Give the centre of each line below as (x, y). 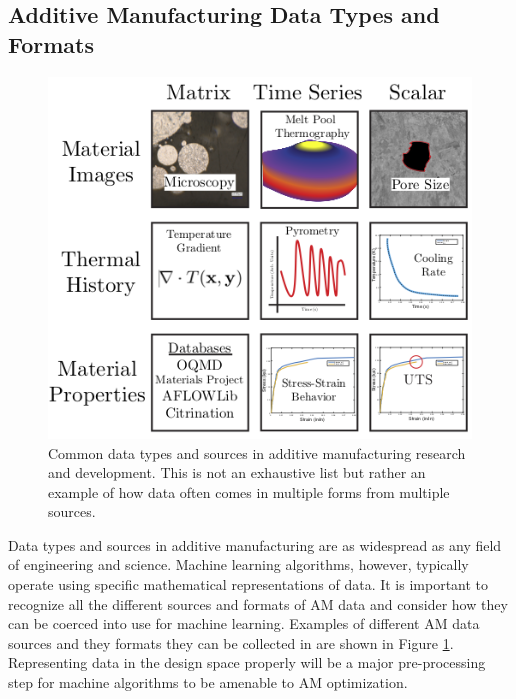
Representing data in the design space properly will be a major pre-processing (247, 662)
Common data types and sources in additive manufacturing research (257, 452)
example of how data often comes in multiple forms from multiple (249, 491)
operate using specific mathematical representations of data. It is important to (248, 584)
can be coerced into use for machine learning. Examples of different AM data (244, 623)
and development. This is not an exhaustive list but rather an (237, 472)
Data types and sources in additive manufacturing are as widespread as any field (255, 544)
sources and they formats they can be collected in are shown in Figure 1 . (231, 642)
